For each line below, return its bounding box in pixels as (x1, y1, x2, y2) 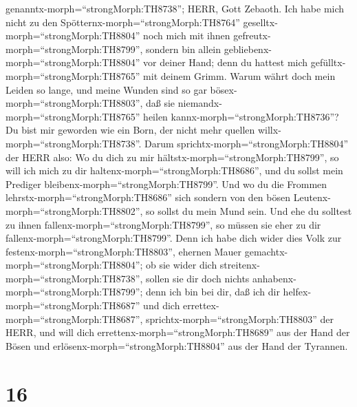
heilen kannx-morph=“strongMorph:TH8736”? (143, 109, 339, 123)
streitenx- (219, 258, 260, 272)
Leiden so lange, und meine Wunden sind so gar (6, 82, 207, 96)
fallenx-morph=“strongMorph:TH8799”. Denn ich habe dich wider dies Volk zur (6, 231, 342, 245)
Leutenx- (293, 190, 331, 205)
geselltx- (243, 14, 278, 29)
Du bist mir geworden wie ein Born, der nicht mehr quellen (6, 123, 255, 137)
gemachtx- (244, 244, 288, 258)
